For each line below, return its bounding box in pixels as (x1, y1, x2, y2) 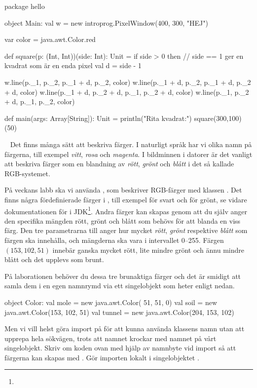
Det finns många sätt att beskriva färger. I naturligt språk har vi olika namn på (10, 139, 252, 149)
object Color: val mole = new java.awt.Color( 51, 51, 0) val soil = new (4, 297, 218, 307)
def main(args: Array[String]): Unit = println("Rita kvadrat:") (4, 113, 192, 123)
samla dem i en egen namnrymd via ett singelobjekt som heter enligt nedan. (4, 280, 235, 291)
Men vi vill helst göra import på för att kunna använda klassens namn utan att (4, 323, 245, 334)
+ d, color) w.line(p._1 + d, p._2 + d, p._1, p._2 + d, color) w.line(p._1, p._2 (4, 86, 249, 97)
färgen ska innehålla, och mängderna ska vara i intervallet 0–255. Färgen (4, 234, 224, 245)
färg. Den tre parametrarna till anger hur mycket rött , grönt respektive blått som (4, 225, 248, 235)
